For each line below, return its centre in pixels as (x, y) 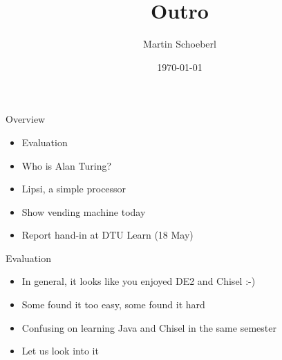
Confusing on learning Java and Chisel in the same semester (149, 327)
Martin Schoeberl (180, 44)
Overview (26, 119)
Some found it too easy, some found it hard (113, 304)
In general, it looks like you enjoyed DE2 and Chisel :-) (139, 281)
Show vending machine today (84, 211)
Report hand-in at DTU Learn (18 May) (107, 235)
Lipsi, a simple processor (74, 189)
